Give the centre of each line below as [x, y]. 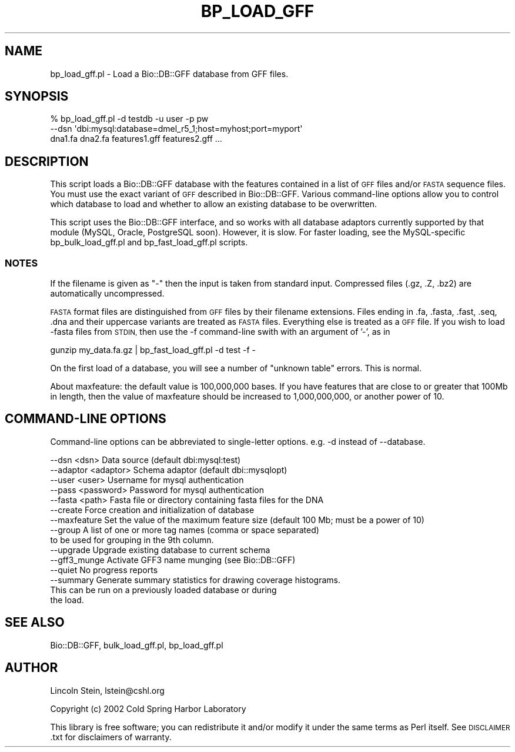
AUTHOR [31, 668]
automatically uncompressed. [107, 294]
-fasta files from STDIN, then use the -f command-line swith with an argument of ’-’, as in [220, 332]
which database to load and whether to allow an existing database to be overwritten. [214, 204]
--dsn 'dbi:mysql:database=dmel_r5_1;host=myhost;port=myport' [176, 129]
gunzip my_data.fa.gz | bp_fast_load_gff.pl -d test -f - [153, 350]
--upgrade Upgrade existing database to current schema [160, 550]
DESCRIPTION [47, 161]
